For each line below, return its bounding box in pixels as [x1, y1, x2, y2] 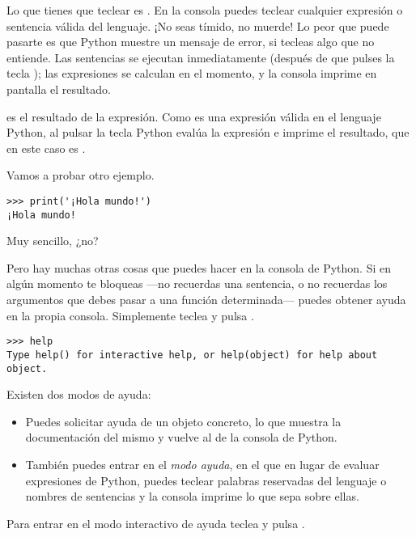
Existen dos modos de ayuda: [6, 386, 151, 403]
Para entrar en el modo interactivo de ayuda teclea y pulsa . [6, 514, 305, 531]
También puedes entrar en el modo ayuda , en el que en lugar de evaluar [25, 455, 380, 472]
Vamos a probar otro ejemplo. [6, 167, 155, 184]
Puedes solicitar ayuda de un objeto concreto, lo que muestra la [25, 412, 342, 429]
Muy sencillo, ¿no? [6, 232, 99, 249]
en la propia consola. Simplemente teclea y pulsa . [6, 307, 254, 323]
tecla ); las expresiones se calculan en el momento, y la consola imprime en [6, 65, 377, 82]
